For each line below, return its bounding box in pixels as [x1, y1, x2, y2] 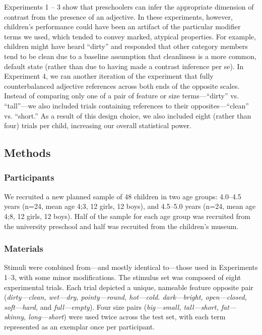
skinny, [4, 311, 26, 322]
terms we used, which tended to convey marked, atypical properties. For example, [4, 31, 256, 41]
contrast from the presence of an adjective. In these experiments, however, [4, 11, 233, 22]
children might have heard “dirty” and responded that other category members [4, 41, 248, 51]
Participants [4, 171, 54, 184]
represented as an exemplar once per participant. [4, 321, 155, 331]
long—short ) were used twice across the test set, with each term [28, 311, 226, 322]
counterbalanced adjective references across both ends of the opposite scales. [4, 80, 240, 91]
